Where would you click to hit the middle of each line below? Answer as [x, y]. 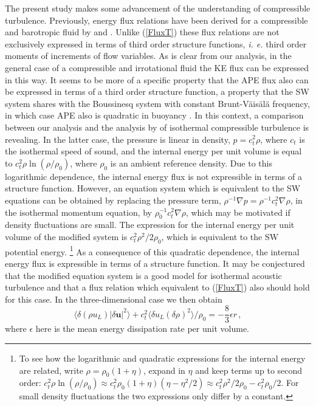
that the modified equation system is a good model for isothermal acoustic [143, 275]
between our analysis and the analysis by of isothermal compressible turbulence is [157, 127]
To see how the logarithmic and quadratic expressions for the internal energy [162, 358]
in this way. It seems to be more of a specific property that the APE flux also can [157, 79]
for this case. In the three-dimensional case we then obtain [114, 299]
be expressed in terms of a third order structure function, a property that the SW [157, 91]
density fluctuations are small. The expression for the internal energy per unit [150, 225]
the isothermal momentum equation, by [79, 212]
